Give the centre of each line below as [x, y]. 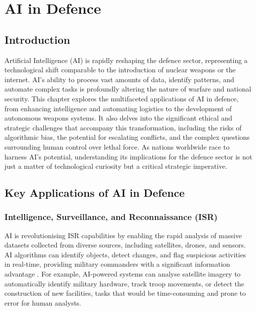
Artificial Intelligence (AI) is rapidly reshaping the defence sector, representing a [126, 60]
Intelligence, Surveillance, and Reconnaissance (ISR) [111, 217]
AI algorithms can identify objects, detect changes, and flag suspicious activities [125, 254]
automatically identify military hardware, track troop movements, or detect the [125, 283]
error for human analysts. [43, 302]
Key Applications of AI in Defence [95, 193]
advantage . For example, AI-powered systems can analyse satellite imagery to [123, 274]
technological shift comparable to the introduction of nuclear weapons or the [120, 70]
